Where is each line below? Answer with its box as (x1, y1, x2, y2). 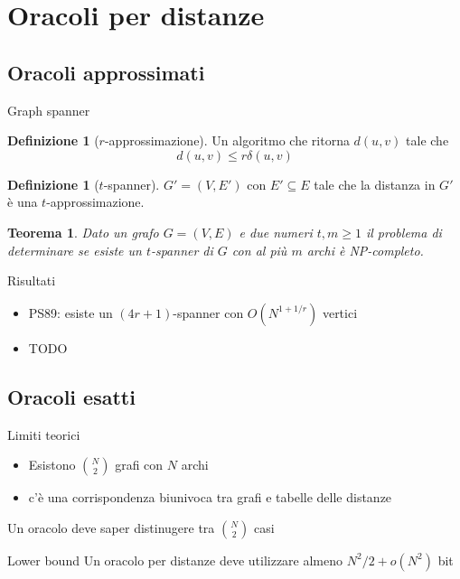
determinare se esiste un (7, 240, 142, 259)
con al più (231, 240, 287, 259)
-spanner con (173, 303, 244, 322)
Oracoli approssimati (7, 58, 205, 86)
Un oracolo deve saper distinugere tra (7, 518, 215, 537)
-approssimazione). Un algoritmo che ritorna (104, 131, 350, 150)
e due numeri (239, 222, 313, 241)
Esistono (28, 455, 76, 474)
